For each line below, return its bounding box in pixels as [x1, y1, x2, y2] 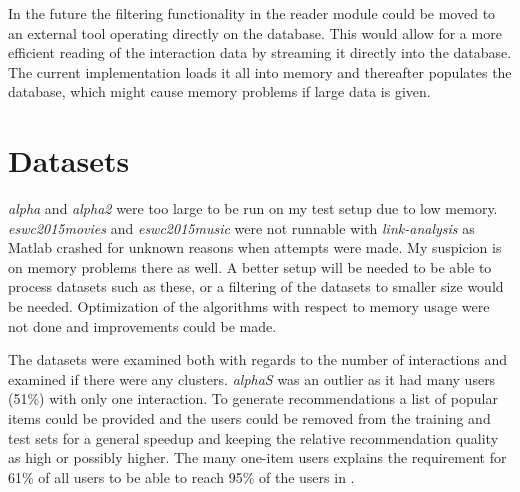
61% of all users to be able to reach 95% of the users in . [8, 466, 355, 487]
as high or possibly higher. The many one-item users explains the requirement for [8, 447, 507, 468]
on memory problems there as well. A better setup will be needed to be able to [8, 256, 492, 277]
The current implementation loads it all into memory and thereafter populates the [8, 61, 512, 82]
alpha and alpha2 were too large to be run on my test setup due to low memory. [8, 198, 498, 219]
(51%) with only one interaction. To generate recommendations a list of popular [8, 388, 498, 409]
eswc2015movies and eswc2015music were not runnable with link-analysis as [8, 217, 475, 238]
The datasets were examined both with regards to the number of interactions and [8, 349, 508, 370]
